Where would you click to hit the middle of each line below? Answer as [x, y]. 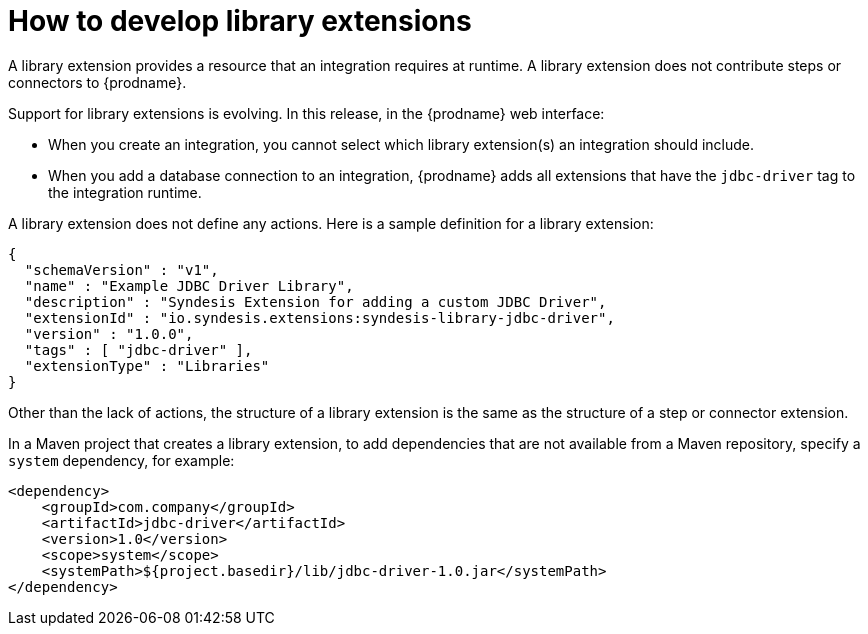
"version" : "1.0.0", [109, 333]
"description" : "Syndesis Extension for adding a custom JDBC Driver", [315, 301]
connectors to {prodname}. [97, 82]
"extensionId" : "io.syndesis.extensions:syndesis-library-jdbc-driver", [319, 317]
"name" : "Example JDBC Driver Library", [189, 285]
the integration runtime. [125, 192]
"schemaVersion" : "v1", [121, 269]
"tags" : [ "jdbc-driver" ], [138, 349]
